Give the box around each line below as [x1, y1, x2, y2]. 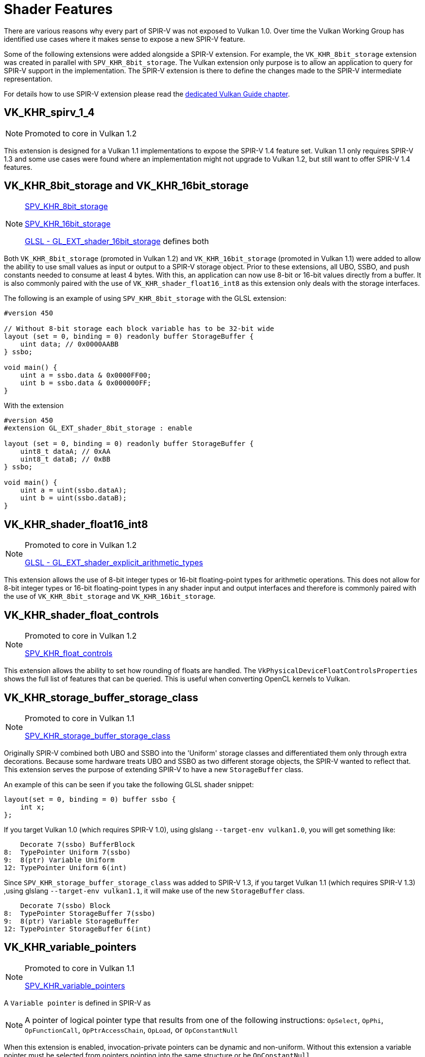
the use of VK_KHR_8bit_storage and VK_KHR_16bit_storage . [4, 592, 216, 601]
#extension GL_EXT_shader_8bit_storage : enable [4, 424, 192, 432]
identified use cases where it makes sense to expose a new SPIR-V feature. [4, 34, 245, 43]
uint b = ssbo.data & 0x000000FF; [20, 379, 152, 387]
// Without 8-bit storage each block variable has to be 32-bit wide [4, 325, 274, 333]
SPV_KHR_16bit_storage [25, 219, 111, 229]
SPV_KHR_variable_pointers [25, 980, 125, 991]
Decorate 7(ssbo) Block [20, 901, 111, 909]
